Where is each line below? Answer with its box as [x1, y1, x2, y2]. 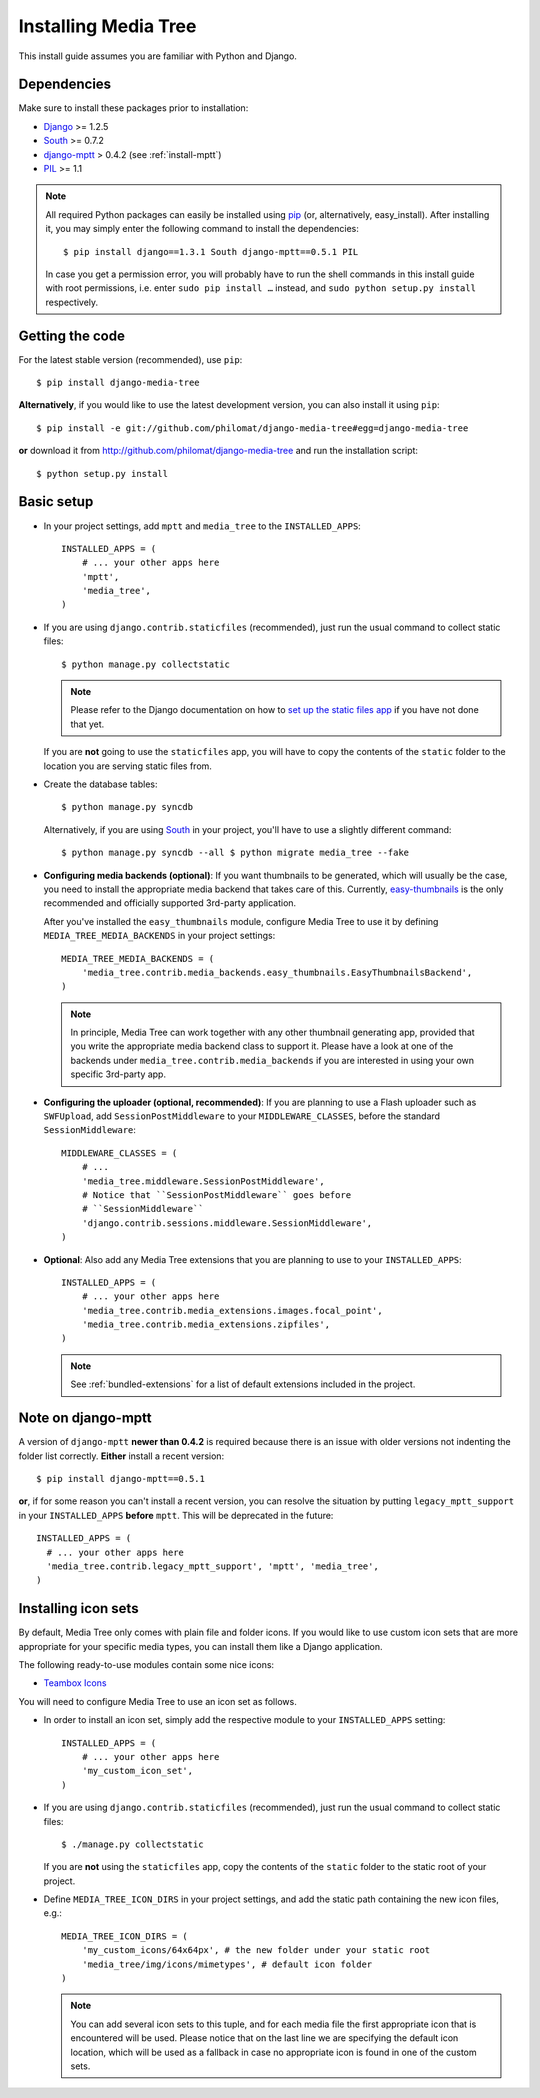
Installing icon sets [18, 1600, 139, 1617]
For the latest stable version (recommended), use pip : [18, 353, 243, 365]
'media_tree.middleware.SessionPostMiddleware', [81, 1175, 325, 1187]
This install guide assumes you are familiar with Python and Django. [18, 50, 297, 62]
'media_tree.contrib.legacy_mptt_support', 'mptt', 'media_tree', [46, 1560, 379, 1572]
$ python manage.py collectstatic [61, 658, 230, 670]
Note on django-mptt [18, 1410, 152, 1427]
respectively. [45, 296, 99, 308]
